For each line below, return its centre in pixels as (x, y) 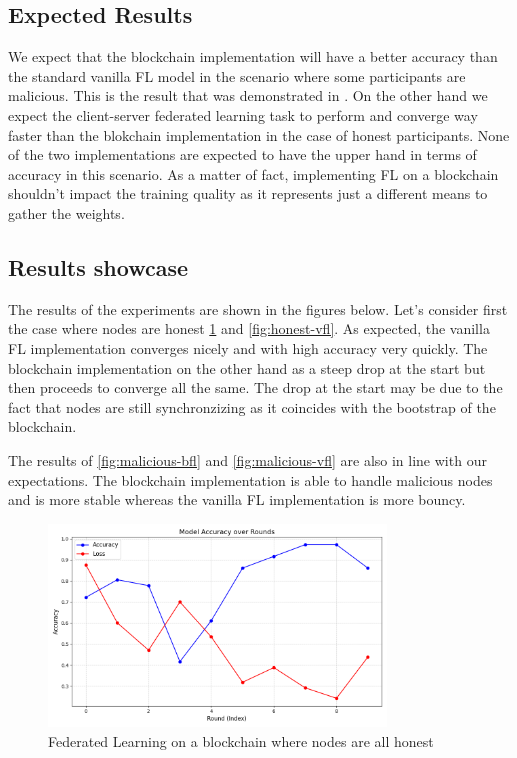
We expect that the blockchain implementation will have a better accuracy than (253, 56)
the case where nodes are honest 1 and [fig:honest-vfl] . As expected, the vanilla (249, 328)
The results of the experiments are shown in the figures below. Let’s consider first (258, 308)
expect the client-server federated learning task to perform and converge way (243, 114)
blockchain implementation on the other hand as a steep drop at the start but (247, 367)
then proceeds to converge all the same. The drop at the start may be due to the (255, 387)
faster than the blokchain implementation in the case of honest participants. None (259, 134)
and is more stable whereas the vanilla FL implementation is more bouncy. (237, 499)
